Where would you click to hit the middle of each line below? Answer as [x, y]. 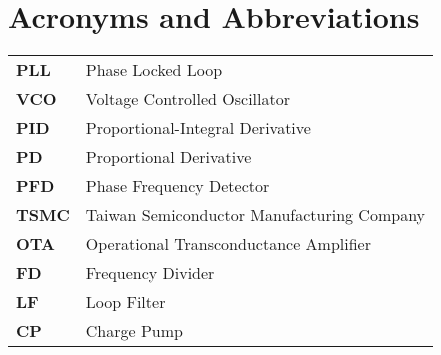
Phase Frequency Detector [177, 186]
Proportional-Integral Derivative [198, 128]
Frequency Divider [150, 273]
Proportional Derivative [168, 157]
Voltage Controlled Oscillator [187, 99]
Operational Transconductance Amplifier [228, 244]
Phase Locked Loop [154, 70]
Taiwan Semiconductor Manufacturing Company [255, 215]
